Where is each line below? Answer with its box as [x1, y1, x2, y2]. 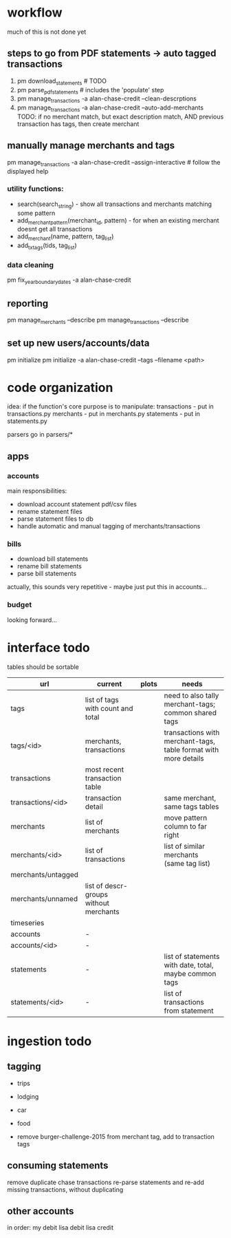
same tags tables [164, 801, 219, 811]
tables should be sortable [7, 663, 79, 671]
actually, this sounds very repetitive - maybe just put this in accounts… [7, 583, 208, 591]
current [97, 679, 122, 688]
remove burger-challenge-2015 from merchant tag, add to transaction [16, 1132, 215, 1141]
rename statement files [16, 508, 82, 516]
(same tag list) [164, 858, 211, 868]
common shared [164, 708, 217, 717]
